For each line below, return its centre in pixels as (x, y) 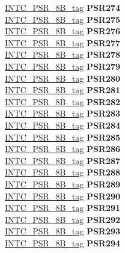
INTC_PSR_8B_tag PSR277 (63, 42)
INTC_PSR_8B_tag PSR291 (63, 208)
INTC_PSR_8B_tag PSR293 (63, 231)
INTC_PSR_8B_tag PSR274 (63, 7)
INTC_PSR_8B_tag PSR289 (63, 184)
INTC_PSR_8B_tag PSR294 (63, 242)
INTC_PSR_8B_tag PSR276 (63, 31)
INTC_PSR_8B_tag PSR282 (63, 101)
